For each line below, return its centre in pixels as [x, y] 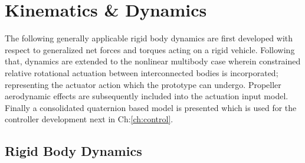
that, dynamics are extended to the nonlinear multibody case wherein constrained [153, 61]
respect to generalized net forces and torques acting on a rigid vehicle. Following [150, 49]
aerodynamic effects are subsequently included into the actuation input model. [147, 96]
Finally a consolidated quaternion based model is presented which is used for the [151, 107]
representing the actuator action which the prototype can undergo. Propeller [143, 84]
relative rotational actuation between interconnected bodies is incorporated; [142, 72]
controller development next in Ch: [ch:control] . [89, 119]
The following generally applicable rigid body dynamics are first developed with [149, 38]
